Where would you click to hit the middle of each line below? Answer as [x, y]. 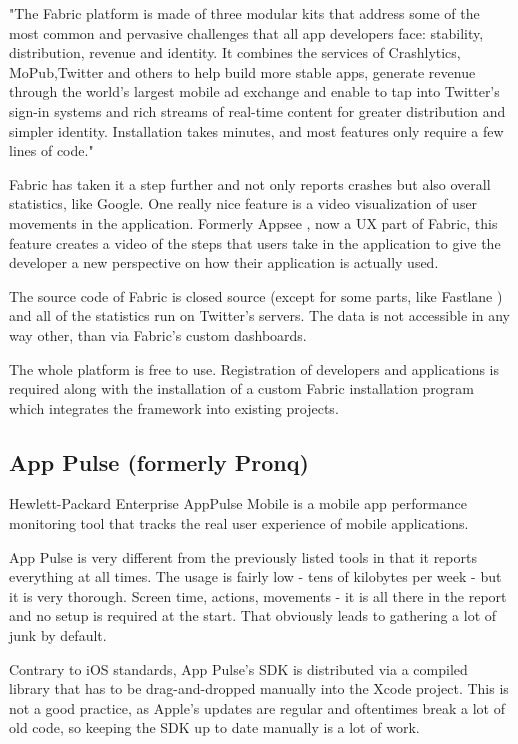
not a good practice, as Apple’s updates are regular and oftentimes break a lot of [257, 707]
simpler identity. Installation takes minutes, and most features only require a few [256, 130]
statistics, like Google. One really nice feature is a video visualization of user [243, 203]
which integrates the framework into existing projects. [174, 407]
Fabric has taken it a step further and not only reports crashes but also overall [250, 183]
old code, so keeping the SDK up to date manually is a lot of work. [214, 727]
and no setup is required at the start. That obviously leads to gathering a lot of [253, 615]
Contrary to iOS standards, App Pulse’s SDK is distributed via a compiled [238, 668]
